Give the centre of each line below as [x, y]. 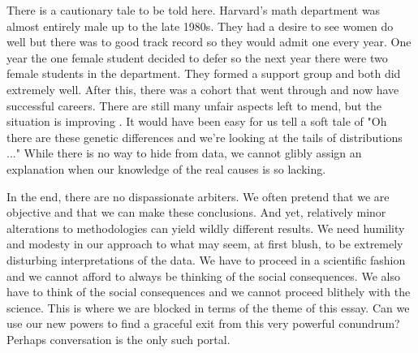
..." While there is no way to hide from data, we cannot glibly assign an [184, 153]
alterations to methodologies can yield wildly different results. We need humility [206, 228]
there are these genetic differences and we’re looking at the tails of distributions [205, 137]
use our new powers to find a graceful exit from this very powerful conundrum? [203, 323]
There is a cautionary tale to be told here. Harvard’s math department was [194, 10]
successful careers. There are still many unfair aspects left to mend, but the [194, 105]
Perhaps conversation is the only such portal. [119, 339]
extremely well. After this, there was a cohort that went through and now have [203, 89]
